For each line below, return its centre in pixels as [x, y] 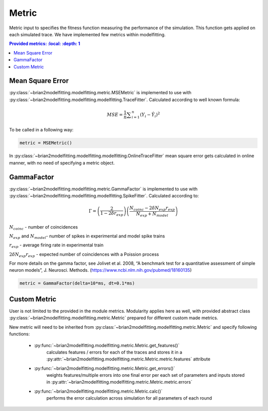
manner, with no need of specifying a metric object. [62, 163]
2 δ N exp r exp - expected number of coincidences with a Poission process [84, 255]
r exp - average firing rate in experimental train [56, 246]
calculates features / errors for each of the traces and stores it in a [114, 352]
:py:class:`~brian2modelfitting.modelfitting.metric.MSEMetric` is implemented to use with [100, 93]
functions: [19, 334]
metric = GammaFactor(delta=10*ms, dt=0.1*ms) [77, 283]
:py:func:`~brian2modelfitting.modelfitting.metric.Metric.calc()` [98, 391]
